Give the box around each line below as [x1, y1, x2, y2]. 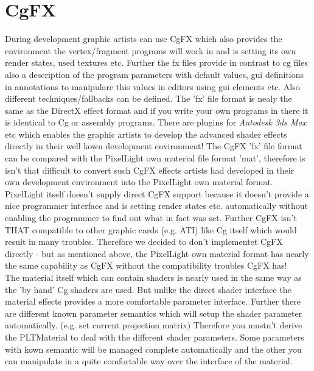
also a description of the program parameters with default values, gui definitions [5, 68, 304, 80]
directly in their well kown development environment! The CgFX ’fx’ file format [5, 140, 302, 152]
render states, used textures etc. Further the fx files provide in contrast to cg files [5, 56, 308, 69]
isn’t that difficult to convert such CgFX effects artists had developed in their [5, 163, 295, 176]
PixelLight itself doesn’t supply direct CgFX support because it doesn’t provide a [5, 187, 309, 200]
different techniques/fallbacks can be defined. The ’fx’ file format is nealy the [5, 92, 292, 105]
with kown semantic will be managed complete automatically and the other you [5, 342, 302, 355]
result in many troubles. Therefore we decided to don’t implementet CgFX [5, 235, 283, 248]
